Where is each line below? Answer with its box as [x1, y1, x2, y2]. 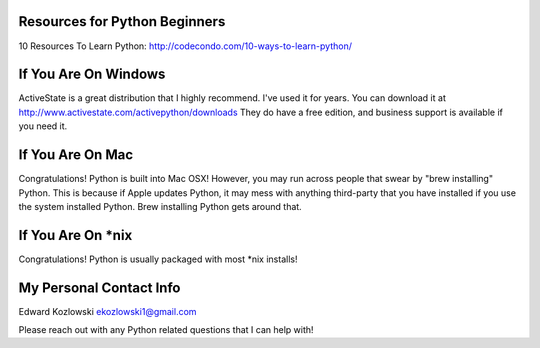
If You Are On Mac [18, 146, 134, 164]
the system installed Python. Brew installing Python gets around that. [18, 200, 302, 212]
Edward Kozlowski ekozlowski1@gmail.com [18, 305, 197, 317]
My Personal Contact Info [18, 279, 181, 296]
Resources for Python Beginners [18, 13, 226, 30]
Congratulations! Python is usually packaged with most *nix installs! [18, 253, 298, 265]
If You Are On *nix [18, 226, 133, 244]
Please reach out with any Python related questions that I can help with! [18, 324, 314, 336]
